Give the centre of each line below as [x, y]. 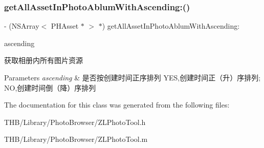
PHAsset [65, 26]
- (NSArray [22, 26]
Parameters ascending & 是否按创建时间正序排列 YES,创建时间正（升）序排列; [133, 77]
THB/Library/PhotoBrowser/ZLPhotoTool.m [76, 139]
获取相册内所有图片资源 [43, 60]
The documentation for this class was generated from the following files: [117, 105]
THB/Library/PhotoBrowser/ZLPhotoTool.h [75, 122]
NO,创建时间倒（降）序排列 [50, 87]
